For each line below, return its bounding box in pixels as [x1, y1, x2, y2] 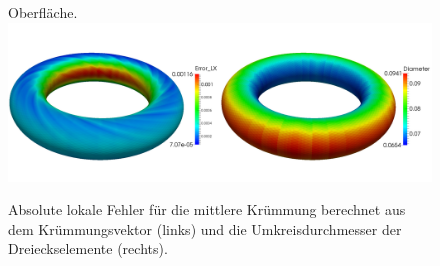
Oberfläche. [8, 2, 78, 22]
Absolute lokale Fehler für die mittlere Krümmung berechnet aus [8, 199, 406, 220]
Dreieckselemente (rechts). [8, 238, 168, 259]
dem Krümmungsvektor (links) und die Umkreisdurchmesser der [8, 218, 402, 239]
